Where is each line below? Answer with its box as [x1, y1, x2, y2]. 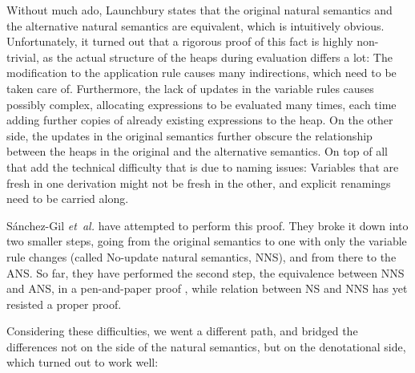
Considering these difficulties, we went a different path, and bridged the [6, 322, 358, 339]
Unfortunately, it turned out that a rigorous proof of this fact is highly [6, 33, 353, 50]
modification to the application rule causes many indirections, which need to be [6, 64, 397, 81]
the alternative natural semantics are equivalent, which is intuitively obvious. [6, 17, 385, 34]
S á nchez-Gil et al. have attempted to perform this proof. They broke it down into [6, 217, 409, 233]
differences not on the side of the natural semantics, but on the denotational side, [6, 338, 406, 355]
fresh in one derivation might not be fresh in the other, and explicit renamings [6, 174, 391, 191]
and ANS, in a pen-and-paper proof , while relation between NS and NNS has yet [6, 280, 408, 297]
